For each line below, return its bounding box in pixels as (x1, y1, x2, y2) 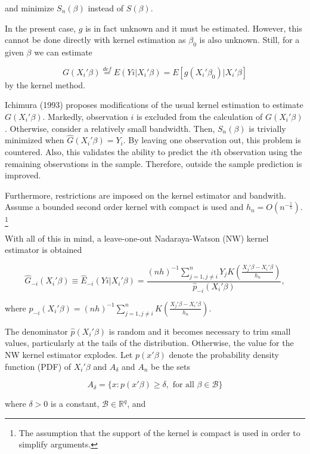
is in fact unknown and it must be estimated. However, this (85, 21, 302, 34)
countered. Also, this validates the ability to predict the (5, 145, 208, 157)
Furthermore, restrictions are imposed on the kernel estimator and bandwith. (5, 189, 286, 201)
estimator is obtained (5, 243, 82, 256)
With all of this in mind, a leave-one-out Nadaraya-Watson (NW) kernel (5, 231, 269, 244)
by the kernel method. (5, 78, 85, 91)
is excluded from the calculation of (137, 110, 263, 122)
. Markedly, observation (42, 110, 128, 122)
